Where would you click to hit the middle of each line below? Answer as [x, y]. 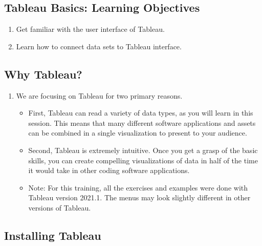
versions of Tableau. [60, 207]
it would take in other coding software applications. [109, 170]
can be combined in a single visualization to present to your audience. [138, 133]
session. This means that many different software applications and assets [142, 122]
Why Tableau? [43, 74]
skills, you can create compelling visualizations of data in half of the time [143, 160]
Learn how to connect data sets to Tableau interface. [99, 46]
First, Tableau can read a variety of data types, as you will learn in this [141, 113]
